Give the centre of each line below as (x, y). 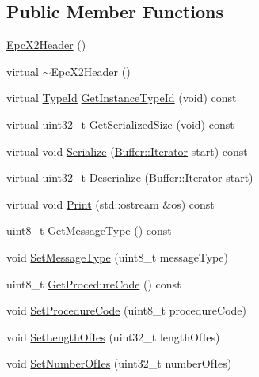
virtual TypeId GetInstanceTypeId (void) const (122, 98)
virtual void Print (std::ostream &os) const (110, 204)
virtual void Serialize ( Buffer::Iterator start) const (127, 151)
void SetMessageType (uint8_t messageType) (117, 256)
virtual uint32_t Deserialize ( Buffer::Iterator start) (130, 177)
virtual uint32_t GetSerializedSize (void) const (120, 124)
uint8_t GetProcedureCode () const (94, 283)
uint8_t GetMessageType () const (89, 230)
